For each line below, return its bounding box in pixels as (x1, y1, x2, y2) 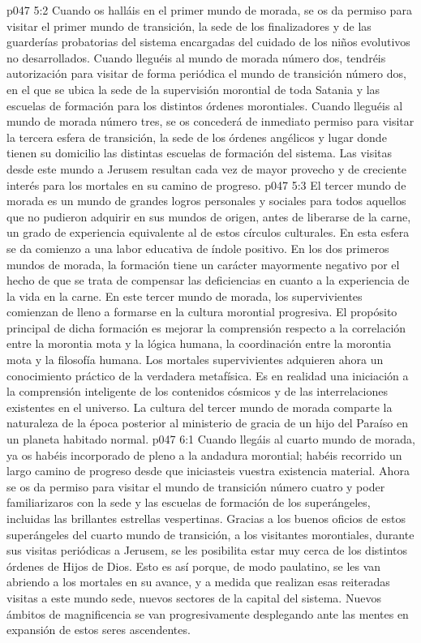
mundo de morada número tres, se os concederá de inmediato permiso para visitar (6, 113, 415, 130)
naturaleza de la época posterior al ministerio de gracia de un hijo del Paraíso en (6, 414, 408, 431)
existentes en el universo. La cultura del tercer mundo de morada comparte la (6, 398, 393, 415)
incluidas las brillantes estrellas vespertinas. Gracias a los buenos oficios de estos (6, 510, 406, 526)
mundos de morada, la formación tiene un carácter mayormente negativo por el (6, 255, 400, 272)
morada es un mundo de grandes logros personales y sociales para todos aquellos (6, 192, 406, 209)
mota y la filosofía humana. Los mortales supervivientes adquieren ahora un (6, 351, 384, 368)
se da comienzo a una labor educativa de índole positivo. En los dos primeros (6, 239, 389, 256)
